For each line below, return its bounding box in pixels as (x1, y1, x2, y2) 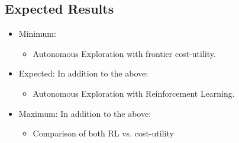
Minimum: (18, 27, 56, 40)
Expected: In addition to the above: (18, 67, 148, 80)
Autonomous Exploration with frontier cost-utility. (33, 47, 216, 59)
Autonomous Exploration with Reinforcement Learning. (33, 87, 235, 99)
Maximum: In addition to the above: (18, 107, 151, 119)
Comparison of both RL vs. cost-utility (33, 127, 174, 139)
